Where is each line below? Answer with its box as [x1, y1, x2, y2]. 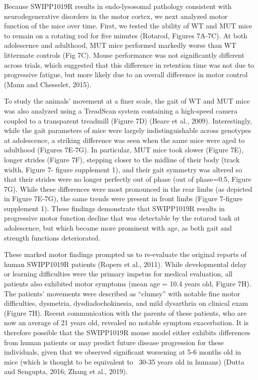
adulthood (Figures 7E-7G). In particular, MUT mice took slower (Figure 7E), [4, 144, 244, 155]
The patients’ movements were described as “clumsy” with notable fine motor [4, 288, 240, 298]
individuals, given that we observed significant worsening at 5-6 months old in [4, 347, 241, 357]
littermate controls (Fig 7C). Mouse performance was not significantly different [4, 49, 245, 60]
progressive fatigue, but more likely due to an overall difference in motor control [4, 69, 248, 80]
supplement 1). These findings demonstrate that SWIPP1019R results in [4, 203, 225, 213]
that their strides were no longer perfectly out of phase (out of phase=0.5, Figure [4, 174, 252, 184]
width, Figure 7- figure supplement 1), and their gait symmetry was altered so [4, 164, 242, 174]
